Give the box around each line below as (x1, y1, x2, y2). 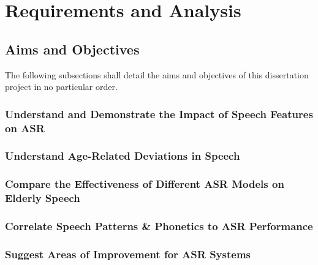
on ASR (5, 120, 45, 135)
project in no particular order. (5, 80, 118, 93)
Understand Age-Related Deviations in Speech (5, 148, 240, 163)
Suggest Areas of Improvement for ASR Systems (5, 246, 251, 261)
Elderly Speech (5, 190, 80, 206)
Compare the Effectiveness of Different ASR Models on (5, 176, 284, 192)
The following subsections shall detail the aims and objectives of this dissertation (5, 68, 309, 81)
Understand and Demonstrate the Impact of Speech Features (5, 106, 313, 121)
